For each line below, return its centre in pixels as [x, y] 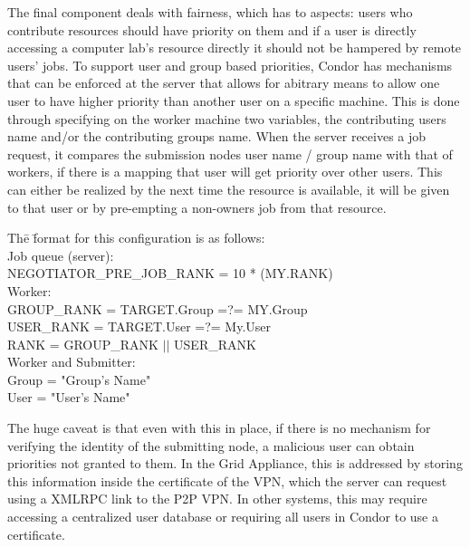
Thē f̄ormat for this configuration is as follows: [136, 238]
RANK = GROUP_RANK [83, 344]
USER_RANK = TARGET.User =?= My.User [139, 326]
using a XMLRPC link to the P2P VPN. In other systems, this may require [217, 499]
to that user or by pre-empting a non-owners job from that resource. [197, 207]
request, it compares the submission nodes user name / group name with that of [230, 154]
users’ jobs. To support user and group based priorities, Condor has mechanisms [230, 65]
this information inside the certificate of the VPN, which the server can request [227, 480]
